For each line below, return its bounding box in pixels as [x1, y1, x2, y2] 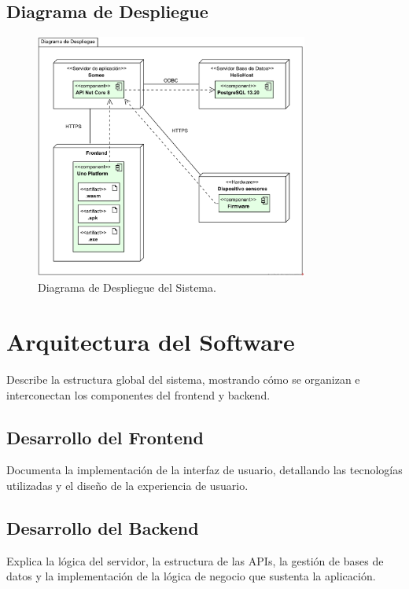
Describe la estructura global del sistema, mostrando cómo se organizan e [6, 370, 360, 387]
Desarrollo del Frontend [6, 425, 204, 449]
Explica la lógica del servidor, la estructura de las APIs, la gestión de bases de [6, 552, 384, 569]
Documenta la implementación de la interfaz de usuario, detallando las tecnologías [6, 462, 403, 478]
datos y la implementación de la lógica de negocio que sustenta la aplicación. [6, 568, 376, 584]
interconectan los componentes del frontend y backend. [6, 386, 271, 403]
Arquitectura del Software [6, 325, 295, 357]
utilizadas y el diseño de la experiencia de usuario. [6, 477, 249, 493]
